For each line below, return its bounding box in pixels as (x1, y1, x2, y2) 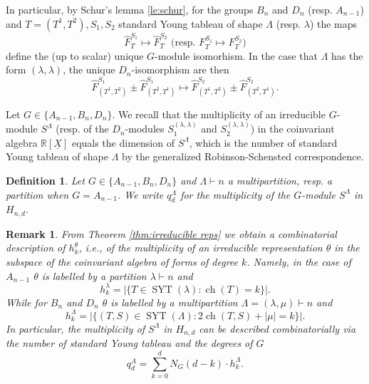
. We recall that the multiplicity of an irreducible (112, 106, 326, 121)
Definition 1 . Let (6, 173, 85, 188)
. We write (118, 187, 164, 202)
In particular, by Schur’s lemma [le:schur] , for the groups (6, 2, 254, 16)
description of (6, 240, 66, 255)
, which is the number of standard (189, 135, 338, 150)
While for (6, 294, 47, 309)
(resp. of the (56, 121, 109, 136)
